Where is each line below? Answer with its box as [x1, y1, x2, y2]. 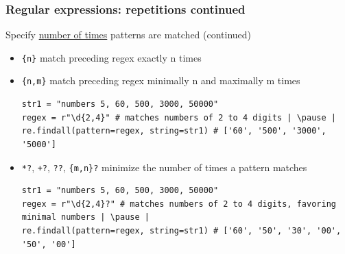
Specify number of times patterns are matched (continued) [5, 27, 252, 42]
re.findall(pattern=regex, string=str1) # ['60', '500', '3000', [21, 126, 326, 136]
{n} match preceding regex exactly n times [21, 50, 202, 64]
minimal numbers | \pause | [21, 212, 150, 223]
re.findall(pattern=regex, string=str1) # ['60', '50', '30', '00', [21, 225, 342, 236]
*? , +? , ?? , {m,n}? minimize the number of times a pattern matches [21, 160, 307, 174]
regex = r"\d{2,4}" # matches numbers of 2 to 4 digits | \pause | [21, 112, 336, 123]
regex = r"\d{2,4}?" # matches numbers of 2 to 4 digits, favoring [21, 199, 336, 209]
